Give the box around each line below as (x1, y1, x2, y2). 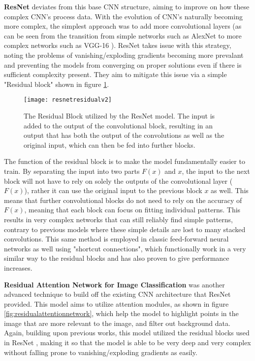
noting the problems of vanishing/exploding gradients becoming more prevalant (4, 49, 244, 60)
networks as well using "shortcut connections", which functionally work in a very (4, 243, 246, 253)
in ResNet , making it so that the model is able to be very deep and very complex (4, 337, 251, 348)
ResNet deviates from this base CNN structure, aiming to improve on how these (4, 1, 250, 11)
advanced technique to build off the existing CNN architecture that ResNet (4, 289, 231, 299)
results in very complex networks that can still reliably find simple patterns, (4, 214, 233, 224)
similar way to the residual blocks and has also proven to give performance (4, 253, 229, 263)
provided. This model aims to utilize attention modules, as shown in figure (4, 298, 229, 309)
